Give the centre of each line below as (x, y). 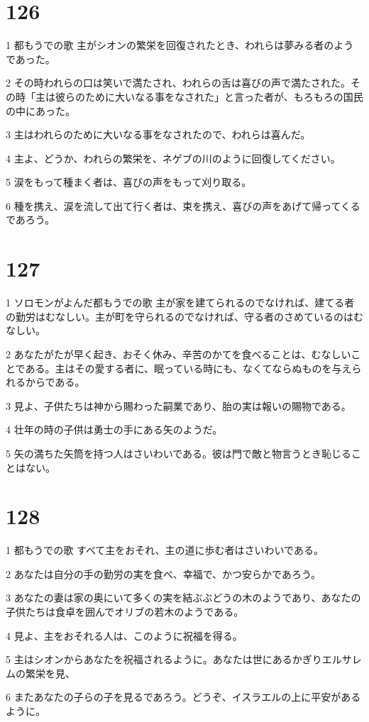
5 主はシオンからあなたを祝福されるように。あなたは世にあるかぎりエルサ (179, 659)
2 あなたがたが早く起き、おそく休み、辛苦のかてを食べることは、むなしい (178, 354)
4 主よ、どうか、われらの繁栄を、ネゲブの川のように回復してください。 (173, 158)
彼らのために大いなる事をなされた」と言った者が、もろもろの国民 (209, 96)
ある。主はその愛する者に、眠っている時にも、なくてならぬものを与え (188, 368)
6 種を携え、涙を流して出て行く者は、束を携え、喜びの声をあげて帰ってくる (183, 205)
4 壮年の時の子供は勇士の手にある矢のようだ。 (114, 429)
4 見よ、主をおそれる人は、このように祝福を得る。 (124, 635)
